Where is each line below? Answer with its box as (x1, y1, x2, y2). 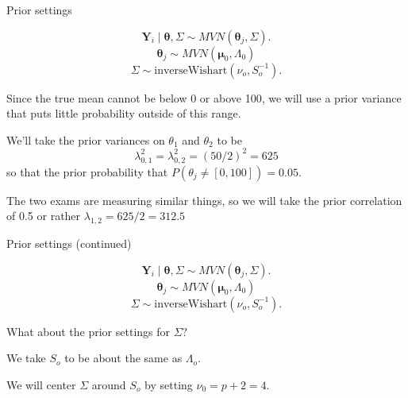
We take (6, 350, 46, 366)
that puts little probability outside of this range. (6, 105, 241, 122)
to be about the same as (64, 350, 183, 366)
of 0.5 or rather (6, 207, 81, 224)
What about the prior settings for (6, 323, 171, 339)
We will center (6, 376, 76, 392)
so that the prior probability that (6, 163, 168, 180)
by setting (144, 376, 193, 392)
